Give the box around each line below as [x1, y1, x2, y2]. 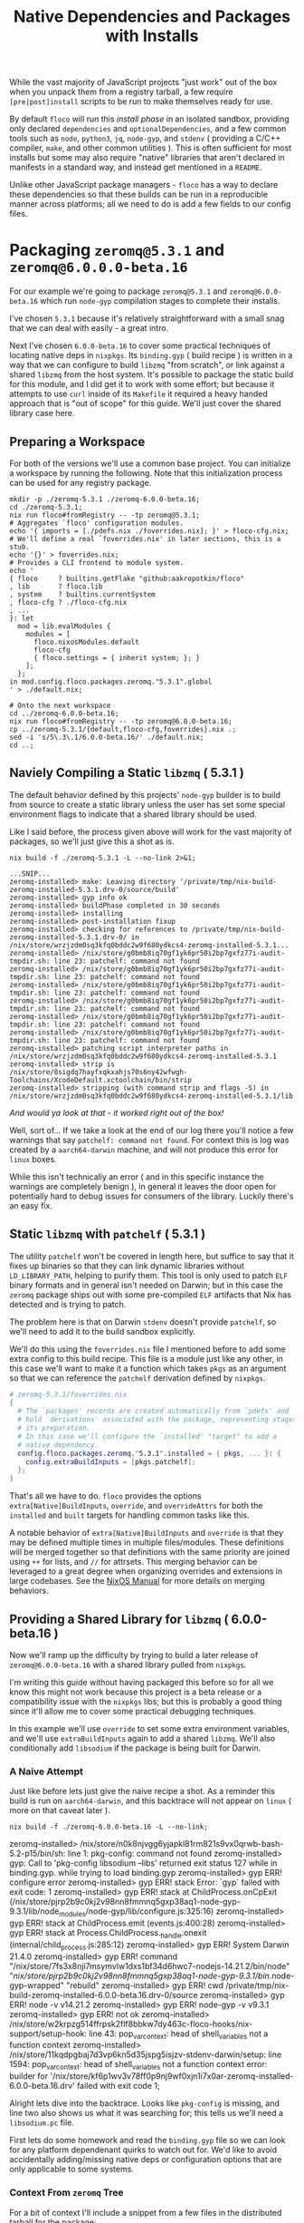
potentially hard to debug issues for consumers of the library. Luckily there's [9, 1190, 294, 1201]
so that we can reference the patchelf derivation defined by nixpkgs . [9, 1372, 266, 1383]
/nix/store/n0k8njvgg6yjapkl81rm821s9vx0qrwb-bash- [80, 1839, 284, 1849]
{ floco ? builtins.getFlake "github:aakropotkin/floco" [9, 574, 245, 583]
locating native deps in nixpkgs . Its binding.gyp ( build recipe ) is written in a [9, 350, 293, 361]
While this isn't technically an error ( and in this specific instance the [9, 1171, 264, 1182]
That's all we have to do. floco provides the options [9, 1490, 202, 1501]
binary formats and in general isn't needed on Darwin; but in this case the [9, 1279, 283, 1290]
